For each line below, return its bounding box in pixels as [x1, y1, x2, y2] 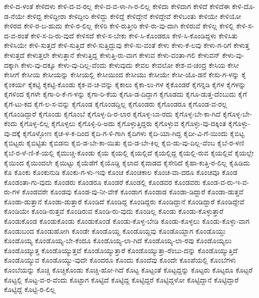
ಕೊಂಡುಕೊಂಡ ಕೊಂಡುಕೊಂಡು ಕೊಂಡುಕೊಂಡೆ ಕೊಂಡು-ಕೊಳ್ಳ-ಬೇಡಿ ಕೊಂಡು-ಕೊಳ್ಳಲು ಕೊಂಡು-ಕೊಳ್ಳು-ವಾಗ [4, 216, 250, 226]
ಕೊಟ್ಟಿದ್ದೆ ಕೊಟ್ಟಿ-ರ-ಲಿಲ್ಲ [4, 284, 56, 295]
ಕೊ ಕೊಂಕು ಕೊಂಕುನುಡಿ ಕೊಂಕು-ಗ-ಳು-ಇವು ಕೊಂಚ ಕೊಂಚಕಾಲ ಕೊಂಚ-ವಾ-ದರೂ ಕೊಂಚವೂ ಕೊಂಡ [4, 167, 238, 177]
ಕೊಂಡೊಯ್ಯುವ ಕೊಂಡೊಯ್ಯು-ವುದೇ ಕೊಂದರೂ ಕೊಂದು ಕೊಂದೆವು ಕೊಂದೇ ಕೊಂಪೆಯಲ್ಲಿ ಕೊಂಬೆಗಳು [4, 255, 236, 265]
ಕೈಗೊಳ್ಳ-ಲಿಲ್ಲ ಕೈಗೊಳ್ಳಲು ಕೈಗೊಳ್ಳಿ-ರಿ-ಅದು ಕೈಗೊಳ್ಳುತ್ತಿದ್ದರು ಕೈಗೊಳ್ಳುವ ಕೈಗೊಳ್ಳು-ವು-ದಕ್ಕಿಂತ [19, 118, 226, 129]
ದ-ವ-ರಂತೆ [4, 30, 28, 40]
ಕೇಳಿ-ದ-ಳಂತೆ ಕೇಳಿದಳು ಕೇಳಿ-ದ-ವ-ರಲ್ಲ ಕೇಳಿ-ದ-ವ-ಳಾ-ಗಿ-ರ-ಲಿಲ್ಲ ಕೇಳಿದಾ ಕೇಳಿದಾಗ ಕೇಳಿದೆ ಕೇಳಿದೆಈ [4, 1, 230, 11]
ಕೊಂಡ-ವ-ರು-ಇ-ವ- [202, 176, 249, 187]
